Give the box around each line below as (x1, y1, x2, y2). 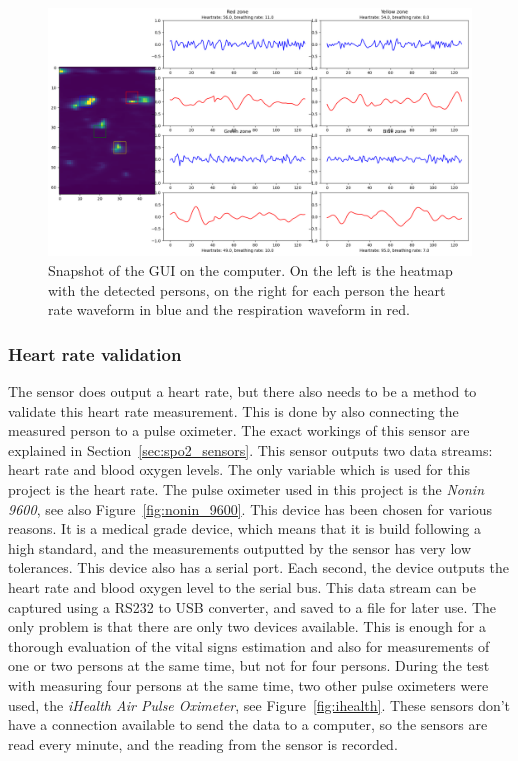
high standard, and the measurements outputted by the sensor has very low (8, 537, 472, 558)
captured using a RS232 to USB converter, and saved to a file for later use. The (8, 596, 497, 617)
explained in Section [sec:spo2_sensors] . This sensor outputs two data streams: (8, 439, 493, 460)
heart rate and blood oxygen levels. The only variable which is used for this (8, 459, 471, 480)
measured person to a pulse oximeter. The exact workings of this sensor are (8, 420, 470, 441)
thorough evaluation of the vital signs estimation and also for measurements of (8, 635, 490, 656)
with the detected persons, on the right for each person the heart (48, 279, 446, 300)
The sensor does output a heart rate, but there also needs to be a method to (8, 381, 477, 402)
